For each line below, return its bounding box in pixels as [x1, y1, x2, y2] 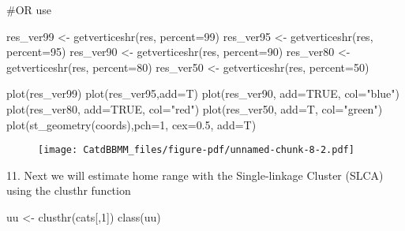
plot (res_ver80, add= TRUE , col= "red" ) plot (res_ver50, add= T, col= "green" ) [6, 100, 383, 117]
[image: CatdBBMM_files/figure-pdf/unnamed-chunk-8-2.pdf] [38, 144, 354, 156]
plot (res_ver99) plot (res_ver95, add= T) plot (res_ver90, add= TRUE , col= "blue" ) [6, 85, 399, 102]
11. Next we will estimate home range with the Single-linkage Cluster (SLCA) [6, 166, 384, 183]
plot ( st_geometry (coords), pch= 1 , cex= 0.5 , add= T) [6, 116, 257, 132]
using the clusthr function [6, 182, 131, 199]
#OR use [6, 2, 52, 17]
